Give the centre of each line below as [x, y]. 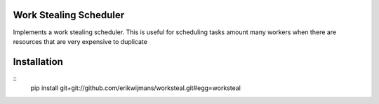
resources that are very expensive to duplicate [80, 41]
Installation [38, 62]
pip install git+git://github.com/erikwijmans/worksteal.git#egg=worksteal [136, 88]
